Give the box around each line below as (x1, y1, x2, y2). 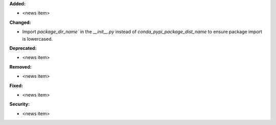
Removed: (9, 64, 32, 70)
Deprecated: (9, 45, 37, 51)
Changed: (9, 19, 31, 25)
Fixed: (9, 82, 23, 88)
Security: (9, 101, 30, 107)
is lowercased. (22, 36, 53, 42)
